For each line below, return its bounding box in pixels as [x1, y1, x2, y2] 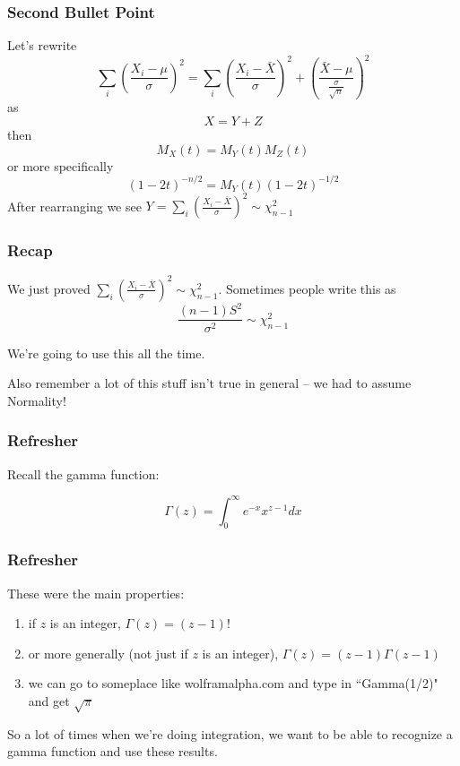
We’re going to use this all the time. [7, 343, 205, 362]
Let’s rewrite [7, 36, 77, 55]
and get [28, 692, 70, 710]
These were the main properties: [7, 583, 185, 602]
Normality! [7, 391, 66, 409]
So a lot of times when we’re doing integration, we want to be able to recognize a [7, 724, 453, 743]
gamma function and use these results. [7, 742, 218, 761]
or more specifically [7, 156, 114, 175]
